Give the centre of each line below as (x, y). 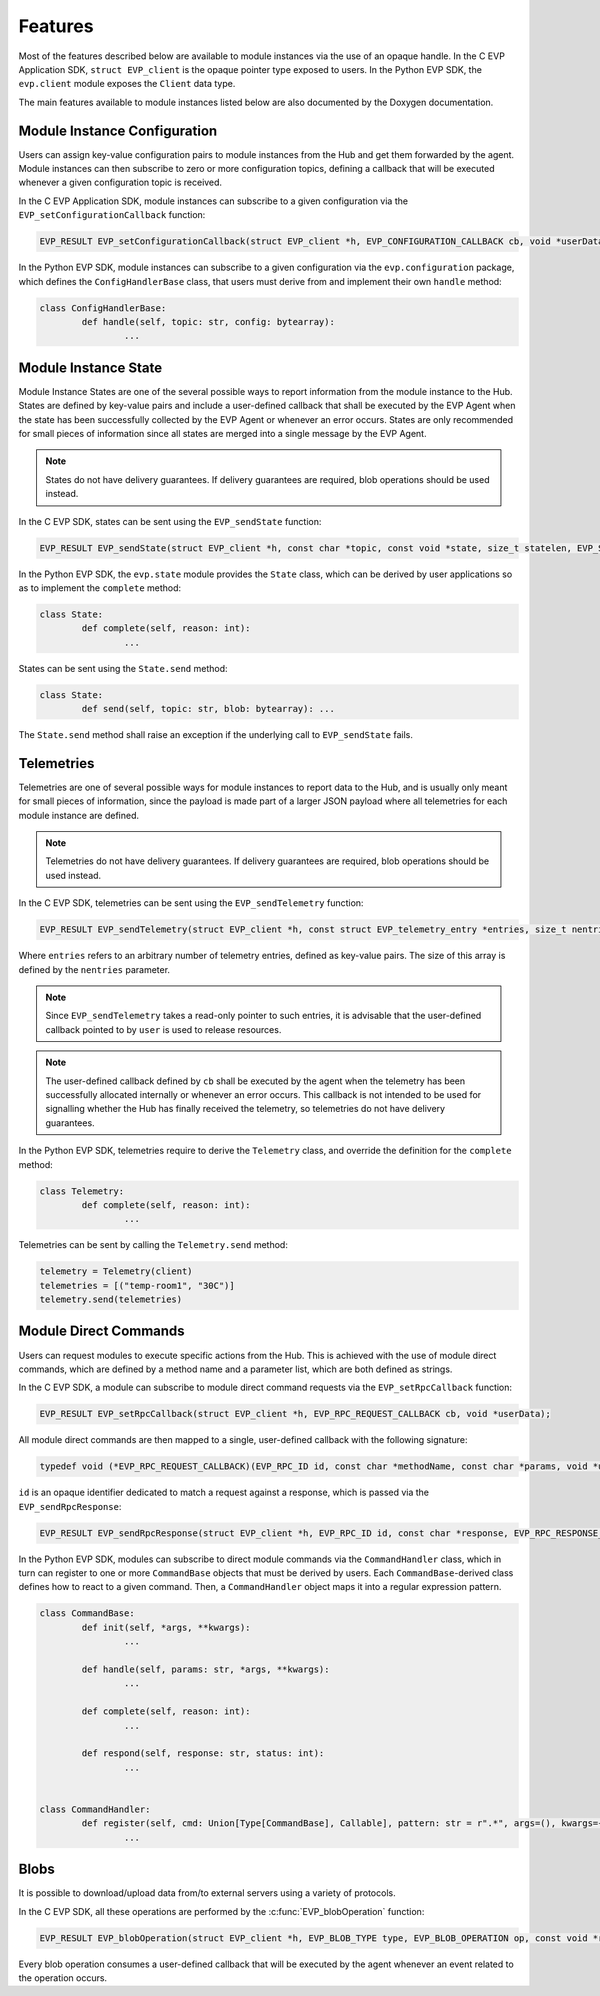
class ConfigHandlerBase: (103, 308)
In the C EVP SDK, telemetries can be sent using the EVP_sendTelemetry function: (191, 903)
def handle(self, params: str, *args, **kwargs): (205, 1669)
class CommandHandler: (95, 1809)
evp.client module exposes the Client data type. (127, 84)
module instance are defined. (79, 815)
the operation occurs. (63, 1977)
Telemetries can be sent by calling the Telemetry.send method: (153, 1245)
